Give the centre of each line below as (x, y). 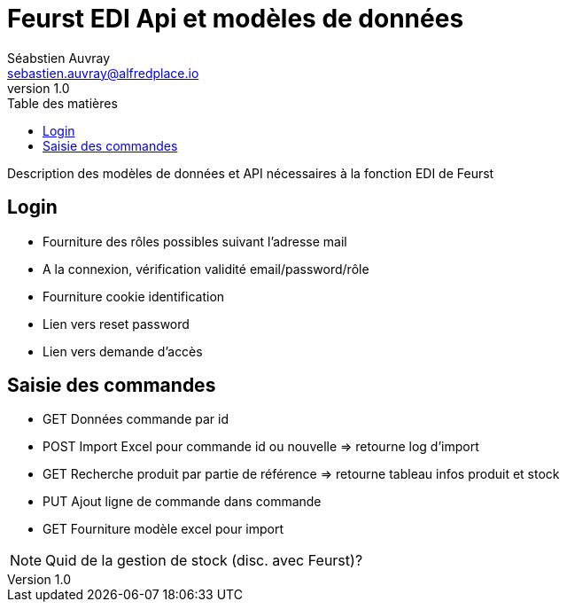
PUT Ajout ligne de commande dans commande (182, 502)
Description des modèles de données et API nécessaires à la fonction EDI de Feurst (251, 173)
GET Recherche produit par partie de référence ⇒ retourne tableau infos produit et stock (301, 474)
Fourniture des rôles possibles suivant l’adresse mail (195, 241)
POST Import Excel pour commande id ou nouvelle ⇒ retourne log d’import (261, 447)
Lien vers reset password (116, 324)
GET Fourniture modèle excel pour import (163, 529)
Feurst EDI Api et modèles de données (236, 19)
